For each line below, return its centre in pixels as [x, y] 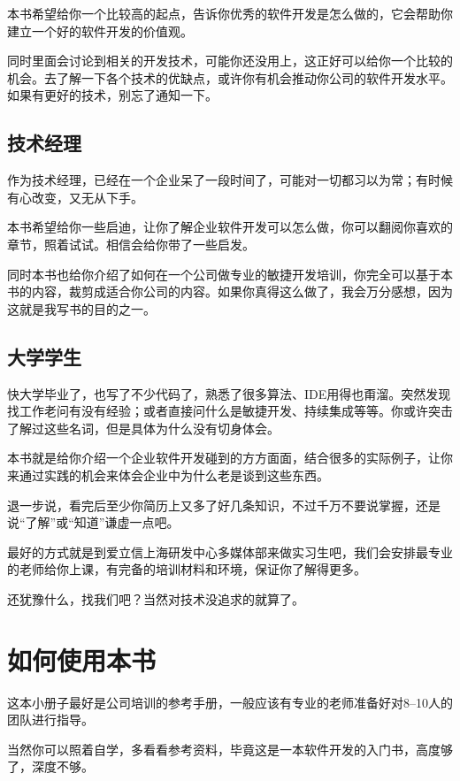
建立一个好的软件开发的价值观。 [100, 31]
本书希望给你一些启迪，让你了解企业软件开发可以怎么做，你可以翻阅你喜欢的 [230, 227]
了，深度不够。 [50, 766]
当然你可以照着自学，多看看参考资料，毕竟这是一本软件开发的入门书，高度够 [230, 749]
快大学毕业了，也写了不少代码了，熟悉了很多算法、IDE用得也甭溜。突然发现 [229, 393]
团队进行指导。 [50, 720]
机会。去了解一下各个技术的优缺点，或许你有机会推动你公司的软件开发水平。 [230, 77]
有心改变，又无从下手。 [75, 197]
